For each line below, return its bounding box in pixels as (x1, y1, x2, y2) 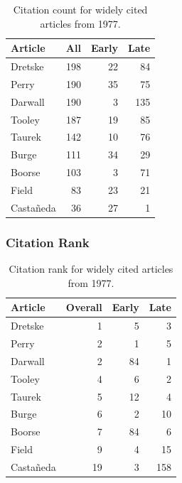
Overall (65, 300, 102, 315)
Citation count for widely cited (13, 2, 148, 16)
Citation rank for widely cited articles (9, 261, 173, 276)
